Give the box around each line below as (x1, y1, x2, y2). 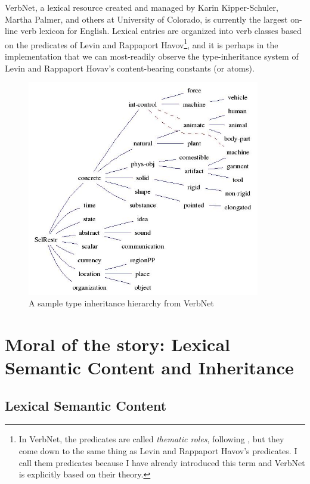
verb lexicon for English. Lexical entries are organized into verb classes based (20, 24, 302, 37)
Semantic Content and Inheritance (5, 355, 294, 380)
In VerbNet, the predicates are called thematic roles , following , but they (18, 433, 284, 445)
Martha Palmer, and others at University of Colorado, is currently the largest (5, 13, 288, 25)
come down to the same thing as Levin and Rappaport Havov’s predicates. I (18, 445, 297, 457)
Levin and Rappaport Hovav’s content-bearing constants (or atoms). (5, 61, 255, 74)
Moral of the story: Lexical (5, 331, 231, 356)
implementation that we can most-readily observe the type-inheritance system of (5, 50, 299, 63)
